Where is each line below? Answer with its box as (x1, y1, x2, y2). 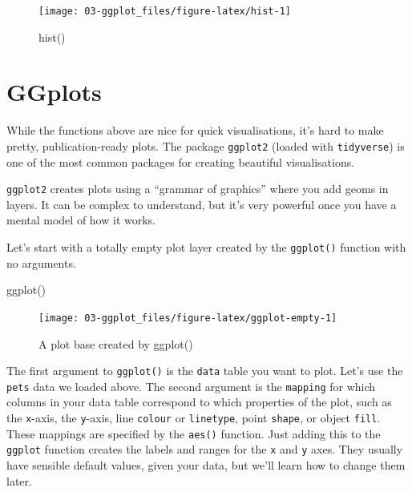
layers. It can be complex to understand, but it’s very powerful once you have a (6, 196, 397, 212)
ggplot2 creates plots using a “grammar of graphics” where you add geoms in (6, 180, 389, 197)
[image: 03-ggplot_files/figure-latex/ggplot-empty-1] (38, 312, 337, 324)
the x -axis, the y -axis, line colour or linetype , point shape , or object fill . (6, 409, 381, 426)
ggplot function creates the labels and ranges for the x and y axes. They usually (6, 441, 403, 458)
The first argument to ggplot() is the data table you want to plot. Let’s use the (6, 362, 403, 379)
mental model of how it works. (6, 212, 156, 228)
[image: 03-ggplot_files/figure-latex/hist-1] (38, 6, 291, 17)
